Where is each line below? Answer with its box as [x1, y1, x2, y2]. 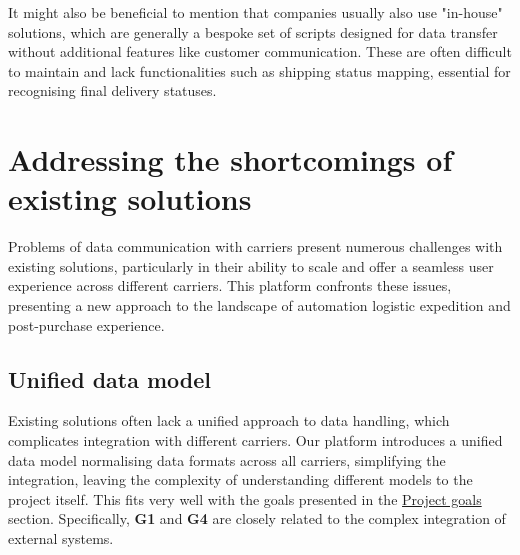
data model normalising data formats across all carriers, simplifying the [8, 449, 446, 470]
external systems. [8, 528, 114, 549]
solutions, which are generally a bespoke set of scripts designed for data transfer [8, 21, 498, 42]
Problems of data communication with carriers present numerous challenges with [8, 236, 503, 257]
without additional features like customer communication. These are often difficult [8, 41, 512, 62]
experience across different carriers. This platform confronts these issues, [8, 275, 452, 296]
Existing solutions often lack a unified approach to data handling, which [8, 410, 450, 431]
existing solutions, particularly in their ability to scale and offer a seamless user [8, 255, 494, 276]
